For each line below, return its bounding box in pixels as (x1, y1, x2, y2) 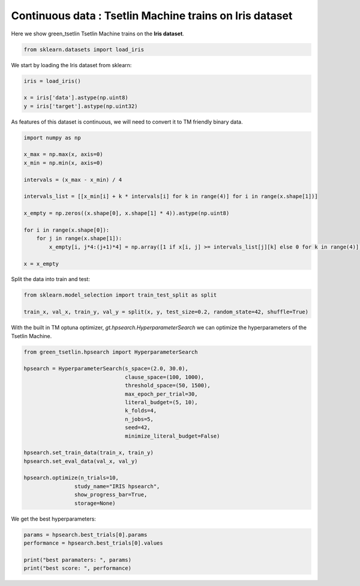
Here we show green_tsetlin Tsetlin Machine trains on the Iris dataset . (11, 30, 184, 37)
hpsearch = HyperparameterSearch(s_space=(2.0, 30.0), (23, 365, 188, 372)
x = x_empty (23, 260, 59, 267)
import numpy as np (23, 134, 81, 141)
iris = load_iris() (23, 77, 81, 84)
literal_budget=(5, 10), (125, 399, 198, 405)
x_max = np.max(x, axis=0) (23, 151, 103, 158)
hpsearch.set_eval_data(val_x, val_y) (23, 458, 138, 465)
